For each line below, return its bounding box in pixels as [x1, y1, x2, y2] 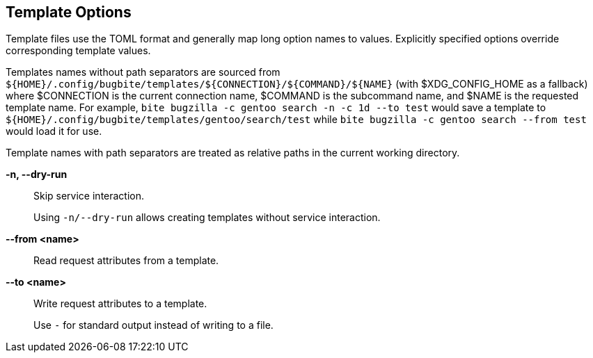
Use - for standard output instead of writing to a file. [33, 319, 274, 332]
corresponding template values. [6, 44, 151, 57]
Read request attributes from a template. [33, 254, 219, 267]
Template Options [6, 3, 132, 21]
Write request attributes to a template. [33, 298, 207, 310]
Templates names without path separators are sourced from [6, 66, 280, 79]
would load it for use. [6, 125, 102, 138]
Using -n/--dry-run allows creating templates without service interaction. [33, 211, 381, 224]
